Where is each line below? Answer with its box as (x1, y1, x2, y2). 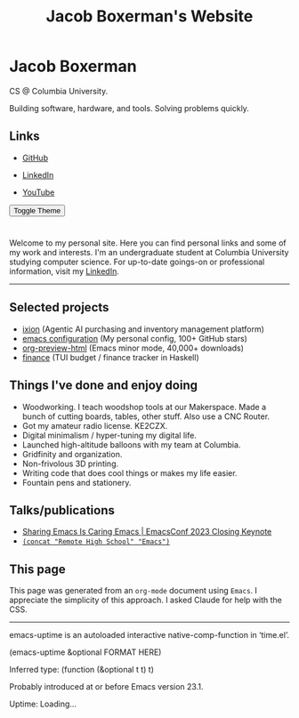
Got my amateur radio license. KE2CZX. (21, 420, 168, 431)
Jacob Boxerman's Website (45, 6, 254, 27)
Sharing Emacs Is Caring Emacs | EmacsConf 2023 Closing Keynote (21, 527, 272, 537)
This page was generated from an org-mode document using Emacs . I (9, 585, 258, 596)
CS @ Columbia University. (9, 85, 109, 96)
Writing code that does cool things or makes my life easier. (21, 467, 238, 478)
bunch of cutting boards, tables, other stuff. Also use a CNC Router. (21, 411, 270, 422)
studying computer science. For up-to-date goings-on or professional (9, 256, 265, 267)
